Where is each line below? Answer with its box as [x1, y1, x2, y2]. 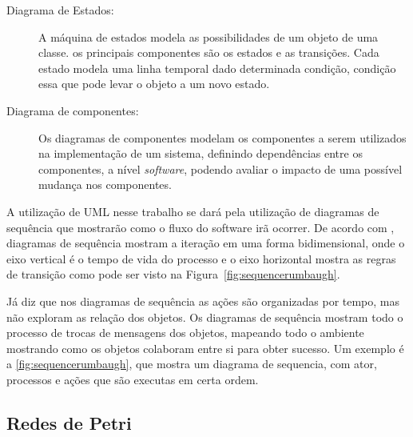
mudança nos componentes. [38, 176, 172, 193]
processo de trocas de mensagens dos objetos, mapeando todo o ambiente [6, 324, 364, 341]
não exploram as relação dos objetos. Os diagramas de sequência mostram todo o [6, 308, 403, 325]
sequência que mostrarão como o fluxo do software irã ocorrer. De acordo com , [6, 218, 395, 235]
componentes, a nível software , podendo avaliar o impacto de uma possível [38, 160, 403, 177]
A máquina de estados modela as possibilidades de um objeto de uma [38, 28, 379, 45]
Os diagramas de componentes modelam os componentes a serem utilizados [38, 129, 407, 146]
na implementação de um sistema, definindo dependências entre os [38, 145, 363, 162]
